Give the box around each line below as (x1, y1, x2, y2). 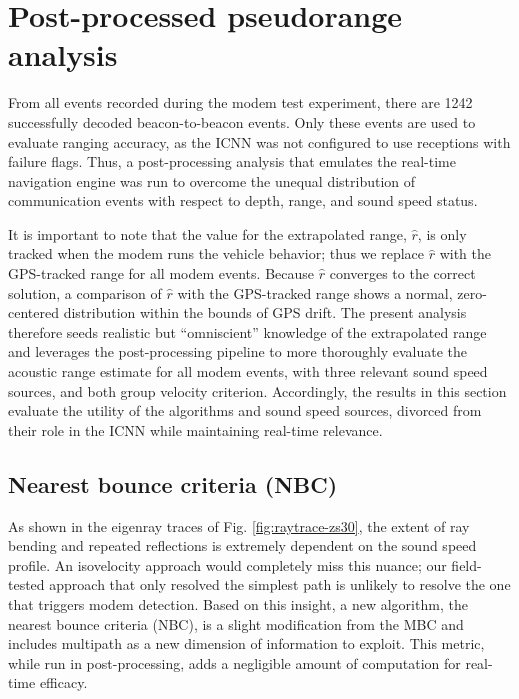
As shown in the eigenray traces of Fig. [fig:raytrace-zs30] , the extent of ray (8, 515, 470, 536)
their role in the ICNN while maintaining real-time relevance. (8, 419, 383, 440)
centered (8, 302, 59, 323)
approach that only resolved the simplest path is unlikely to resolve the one (49, 574, 511, 595)
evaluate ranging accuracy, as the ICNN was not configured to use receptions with (8, 131, 511, 152)
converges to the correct (329, 263, 476, 284)
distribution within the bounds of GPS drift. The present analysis (63, 302, 467, 323)
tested (8, 574, 45, 595)
